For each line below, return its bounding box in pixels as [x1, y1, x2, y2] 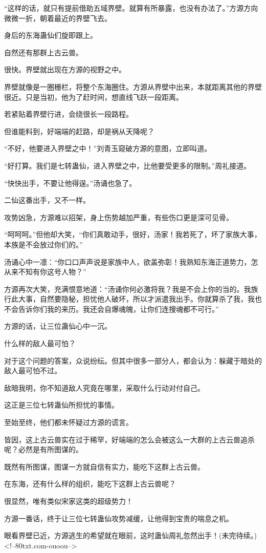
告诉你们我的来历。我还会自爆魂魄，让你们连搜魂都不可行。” [18, 303, 219, 314]
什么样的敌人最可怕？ [4, 338, 76, 349]
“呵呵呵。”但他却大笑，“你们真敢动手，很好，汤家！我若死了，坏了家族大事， [4, 229, 261, 240]
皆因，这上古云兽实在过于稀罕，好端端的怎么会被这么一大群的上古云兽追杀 [4, 434, 255, 444]
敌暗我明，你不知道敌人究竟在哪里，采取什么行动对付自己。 [4, 382, 205, 393]
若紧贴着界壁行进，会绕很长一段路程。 [4, 109, 133, 119]
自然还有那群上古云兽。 [4, 47, 83, 57]
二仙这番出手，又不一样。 [4, 195, 90, 205]
